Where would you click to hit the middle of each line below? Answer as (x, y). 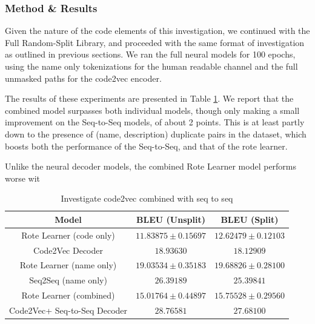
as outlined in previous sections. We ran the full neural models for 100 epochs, (150, 54)
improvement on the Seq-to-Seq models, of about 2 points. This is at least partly (155, 122)
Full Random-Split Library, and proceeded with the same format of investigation (155, 42)
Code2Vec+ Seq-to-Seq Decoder (68, 310)
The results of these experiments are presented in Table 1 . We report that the (149, 98)
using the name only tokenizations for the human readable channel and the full (151, 66)
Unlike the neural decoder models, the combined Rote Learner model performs (151, 166)
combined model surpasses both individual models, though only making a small (152, 110)
